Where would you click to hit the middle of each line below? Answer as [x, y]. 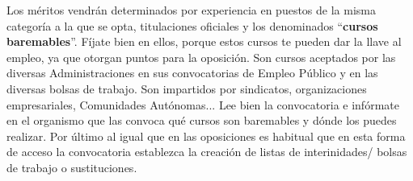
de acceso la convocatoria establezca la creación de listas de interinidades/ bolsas [207, 152]
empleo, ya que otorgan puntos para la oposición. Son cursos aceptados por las [201, 57]
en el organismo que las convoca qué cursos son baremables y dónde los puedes [202, 120]
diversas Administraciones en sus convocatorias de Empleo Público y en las [192, 73]
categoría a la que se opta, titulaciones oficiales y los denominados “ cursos [192, 25]
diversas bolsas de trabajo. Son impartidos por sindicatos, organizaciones [187, 88]
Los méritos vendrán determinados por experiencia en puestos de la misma [191, 10]
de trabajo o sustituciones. [72, 167]
